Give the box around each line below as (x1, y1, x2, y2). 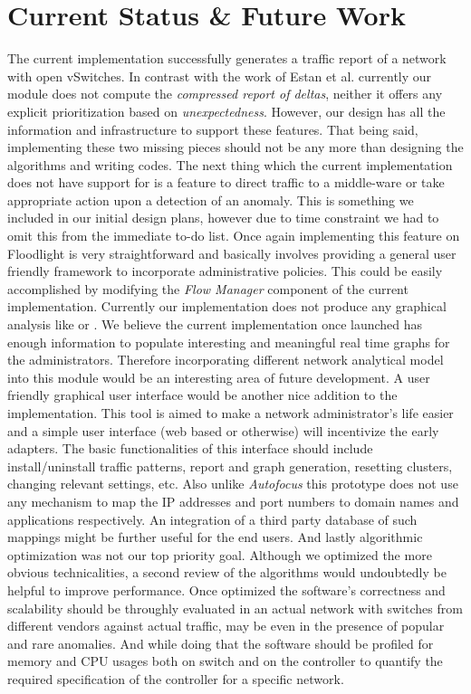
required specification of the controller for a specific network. (7, 669, 344, 688)
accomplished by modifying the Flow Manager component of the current (7, 279, 409, 298)
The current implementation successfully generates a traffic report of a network (7, 49, 447, 68)
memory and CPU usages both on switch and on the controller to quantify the (7, 651, 443, 670)
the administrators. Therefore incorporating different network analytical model (7, 350, 444, 369)
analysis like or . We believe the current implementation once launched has (7, 315, 423, 334)
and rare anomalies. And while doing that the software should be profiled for (7, 633, 434, 652)
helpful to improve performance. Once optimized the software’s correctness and (7, 580, 446, 599)
